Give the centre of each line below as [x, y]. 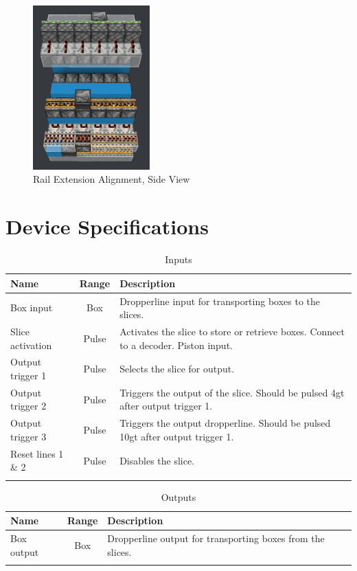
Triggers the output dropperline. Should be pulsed [225, 423]
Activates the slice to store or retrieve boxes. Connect [232, 331]
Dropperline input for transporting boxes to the [220, 301]
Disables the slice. [157, 460]
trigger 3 [28, 436]
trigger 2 [28, 406]
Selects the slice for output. [177, 369]
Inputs [178, 259]
